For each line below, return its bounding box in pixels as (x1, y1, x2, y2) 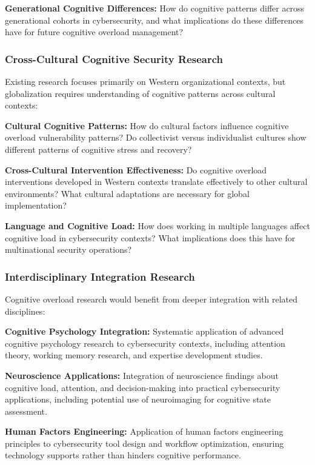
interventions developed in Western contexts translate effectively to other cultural (5, 175, 308, 188)
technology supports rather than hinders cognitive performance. (5, 449, 241, 461)
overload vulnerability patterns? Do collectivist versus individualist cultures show (5, 131, 307, 144)
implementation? (5, 199, 67, 212)
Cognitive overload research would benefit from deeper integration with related (5, 292, 297, 305)
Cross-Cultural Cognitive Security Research (5, 51, 224, 66)
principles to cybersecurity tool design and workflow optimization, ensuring (5, 437, 284, 449)
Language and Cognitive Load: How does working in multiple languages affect (5, 219, 310, 232)
